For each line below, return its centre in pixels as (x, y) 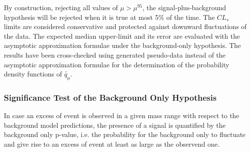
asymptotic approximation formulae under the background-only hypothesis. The (123, 45)
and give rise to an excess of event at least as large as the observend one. (112, 144)
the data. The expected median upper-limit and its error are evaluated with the (122, 36)
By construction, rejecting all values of (61, 7)
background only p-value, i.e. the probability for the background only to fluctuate (125, 134)
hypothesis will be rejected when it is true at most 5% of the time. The (109, 17)
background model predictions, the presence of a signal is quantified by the (115, 125)
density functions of (33, 74)
